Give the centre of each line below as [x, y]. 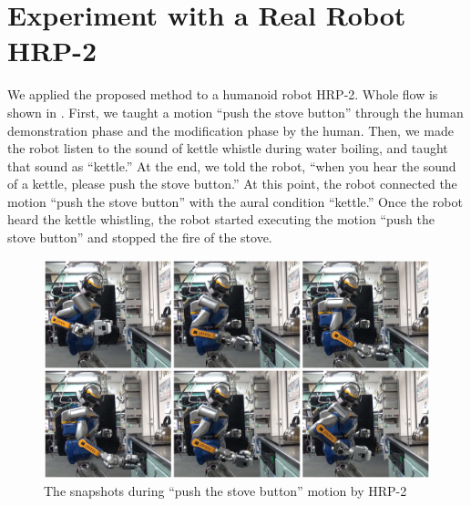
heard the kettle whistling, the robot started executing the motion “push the [221, 219]
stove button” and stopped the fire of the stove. [140, 238]
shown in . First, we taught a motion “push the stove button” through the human [235, 112]
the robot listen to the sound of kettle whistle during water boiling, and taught [228, 148]
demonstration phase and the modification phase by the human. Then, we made [230, 130]
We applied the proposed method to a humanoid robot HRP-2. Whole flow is [223, 94]
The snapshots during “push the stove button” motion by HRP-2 [225, 491]
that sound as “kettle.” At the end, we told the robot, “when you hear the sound [232, 165]
